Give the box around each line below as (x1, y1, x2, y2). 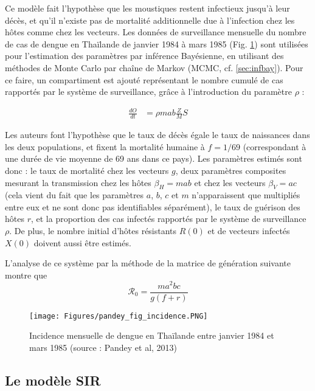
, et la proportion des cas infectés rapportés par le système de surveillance (30, 212, 306, 225)
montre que (5, 268, 47, 281)
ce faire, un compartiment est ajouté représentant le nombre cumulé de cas (5, 73, 283, 86)
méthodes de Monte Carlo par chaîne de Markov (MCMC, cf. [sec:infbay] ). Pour (5, 61, 303, 74)
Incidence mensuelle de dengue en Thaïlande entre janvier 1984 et (29, 329, 274, 342)
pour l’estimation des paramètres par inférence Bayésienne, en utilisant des (5, 49, 284, 62)
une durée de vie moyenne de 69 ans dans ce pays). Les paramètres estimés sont (5, 152, 302, 165)
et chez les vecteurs (194, 176, 266, 189)
